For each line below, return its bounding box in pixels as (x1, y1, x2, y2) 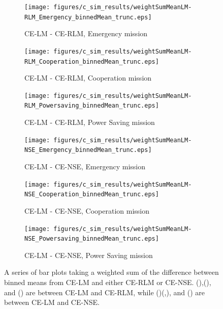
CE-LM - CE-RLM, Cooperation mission (24, 72, 152, 83)
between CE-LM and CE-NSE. (4, 297, 100, 307)
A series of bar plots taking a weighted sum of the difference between (4, 267, 219, 277)
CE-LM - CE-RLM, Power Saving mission (24, 117, 155, 127)
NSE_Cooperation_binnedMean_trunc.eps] (24, 191, 159, 198)
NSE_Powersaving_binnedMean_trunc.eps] (24, 235, 159, 243)
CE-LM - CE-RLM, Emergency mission (24, 28, 148, 39)
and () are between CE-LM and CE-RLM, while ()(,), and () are (4, 287, 205, 297)
